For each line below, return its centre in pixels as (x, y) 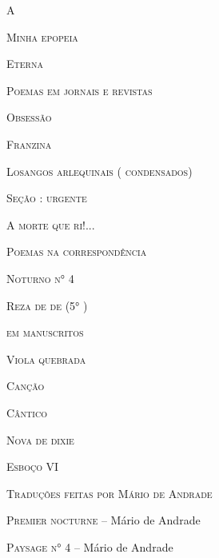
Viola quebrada (46, 359)
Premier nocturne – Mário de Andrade (104, 520)
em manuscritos (45, 332)
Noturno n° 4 (40, 278)
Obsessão (29, 117)
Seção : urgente (47, 198)
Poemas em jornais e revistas (80, 90)
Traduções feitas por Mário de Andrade (109, 493)
